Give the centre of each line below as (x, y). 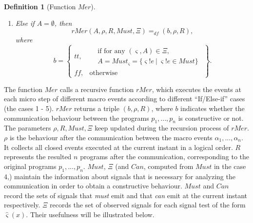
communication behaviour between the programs (77, 118)
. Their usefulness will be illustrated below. (90, 214)
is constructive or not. (211, 118)
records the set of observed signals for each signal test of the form (148, 205)
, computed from (168, 166)
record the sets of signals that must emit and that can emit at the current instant (126, 195)
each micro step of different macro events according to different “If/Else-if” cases (125, 99)
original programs (30, 166)
